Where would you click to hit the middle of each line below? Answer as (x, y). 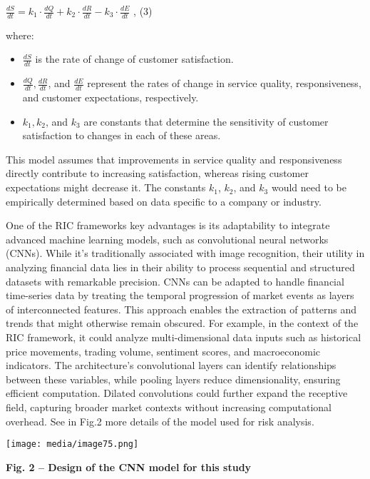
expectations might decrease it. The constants (106, 187)
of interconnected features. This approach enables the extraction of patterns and (181, 309)
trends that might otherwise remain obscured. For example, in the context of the (182, 323)
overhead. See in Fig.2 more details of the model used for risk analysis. (160, 421)
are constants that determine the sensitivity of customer (206, 121)
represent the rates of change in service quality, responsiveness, (224, 83)
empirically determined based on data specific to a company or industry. (164, 201)
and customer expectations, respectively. (111, 97)
